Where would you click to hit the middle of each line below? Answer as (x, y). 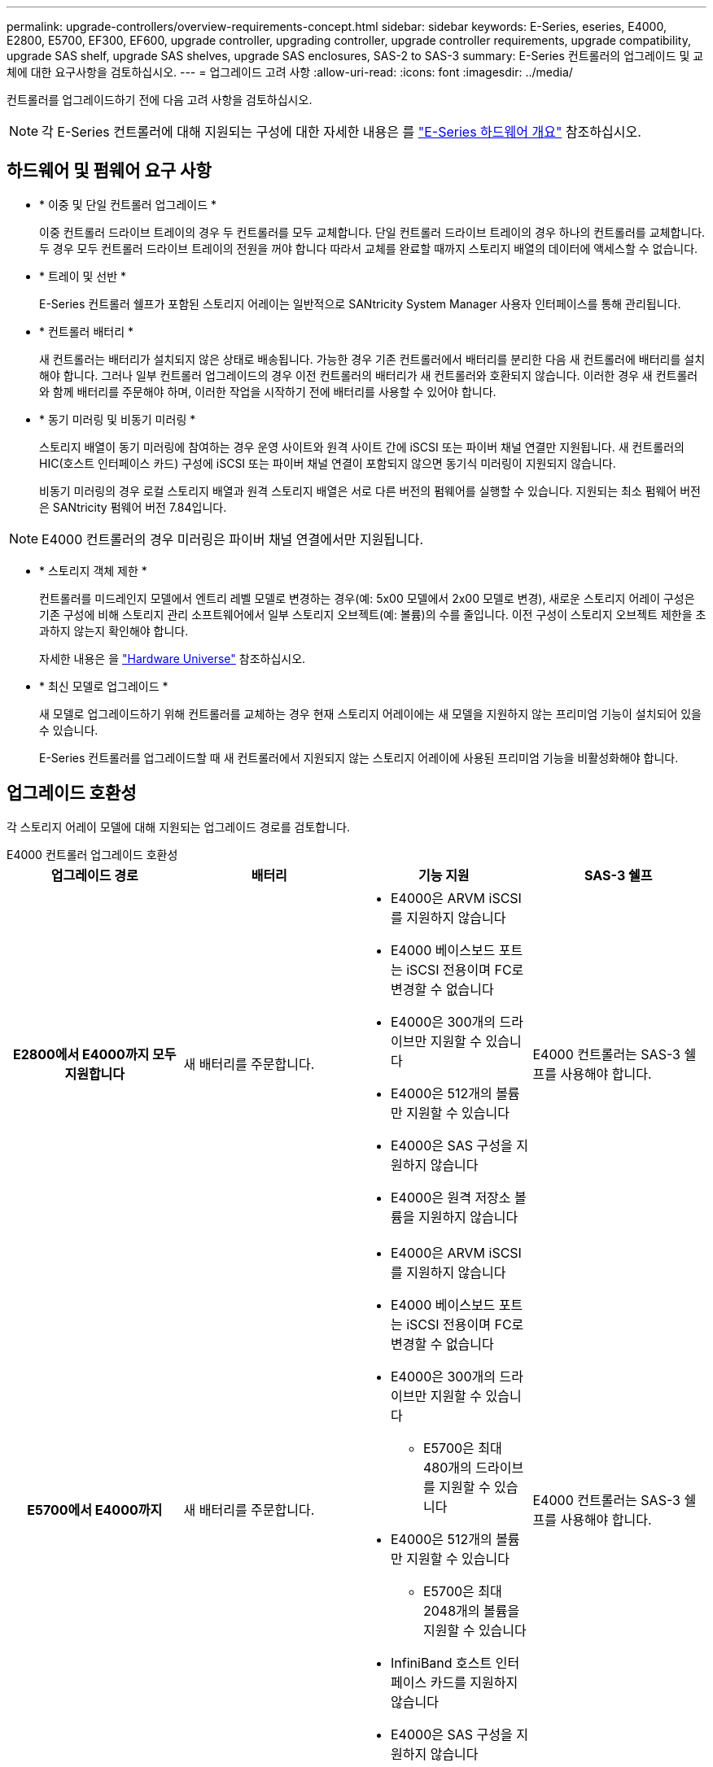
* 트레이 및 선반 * (83, 276)
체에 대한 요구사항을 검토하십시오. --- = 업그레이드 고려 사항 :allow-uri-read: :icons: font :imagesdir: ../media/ (290, 72)
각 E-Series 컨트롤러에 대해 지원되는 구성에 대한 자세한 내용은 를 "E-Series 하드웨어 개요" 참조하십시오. (341, 132)
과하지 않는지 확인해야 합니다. (114, 630)
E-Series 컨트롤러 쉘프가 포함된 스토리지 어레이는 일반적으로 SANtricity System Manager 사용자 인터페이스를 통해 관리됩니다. (360, 303)
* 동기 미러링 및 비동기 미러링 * (118, 419)
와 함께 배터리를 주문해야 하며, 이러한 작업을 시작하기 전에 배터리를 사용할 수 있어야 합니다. (268, 391)
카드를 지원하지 (474, 1682)
